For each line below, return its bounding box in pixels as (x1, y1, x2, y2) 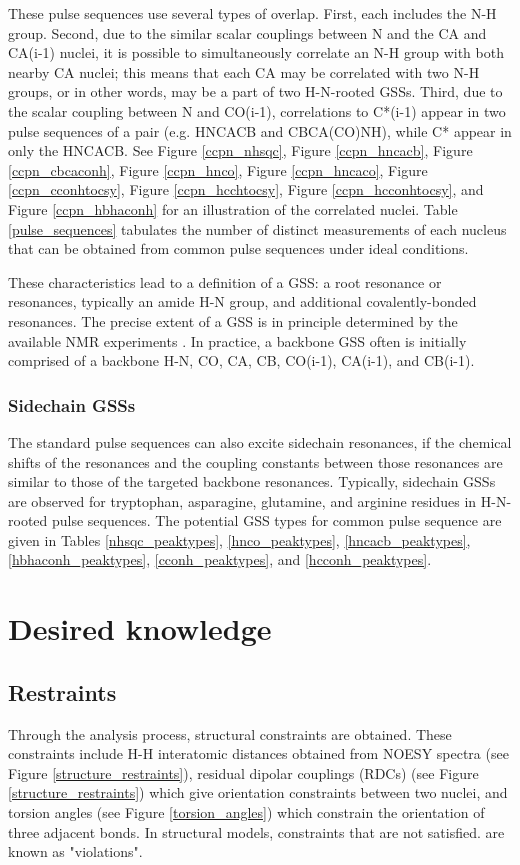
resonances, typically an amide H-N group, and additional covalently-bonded (8, 291, 477, 312)
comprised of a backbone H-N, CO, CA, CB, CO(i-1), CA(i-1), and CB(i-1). (8, 350, 475, 371)
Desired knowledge (8, 608, 272, 649)
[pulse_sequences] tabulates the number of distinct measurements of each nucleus (8, 218, 507, 239)
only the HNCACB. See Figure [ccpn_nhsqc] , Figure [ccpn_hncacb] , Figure (8, 140, 473, 161)
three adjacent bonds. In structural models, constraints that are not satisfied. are (8, 821, 505, 842)
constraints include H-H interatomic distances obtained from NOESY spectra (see (8, 743, 509, 764)
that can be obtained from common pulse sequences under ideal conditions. (8, 238, 469, 259)
